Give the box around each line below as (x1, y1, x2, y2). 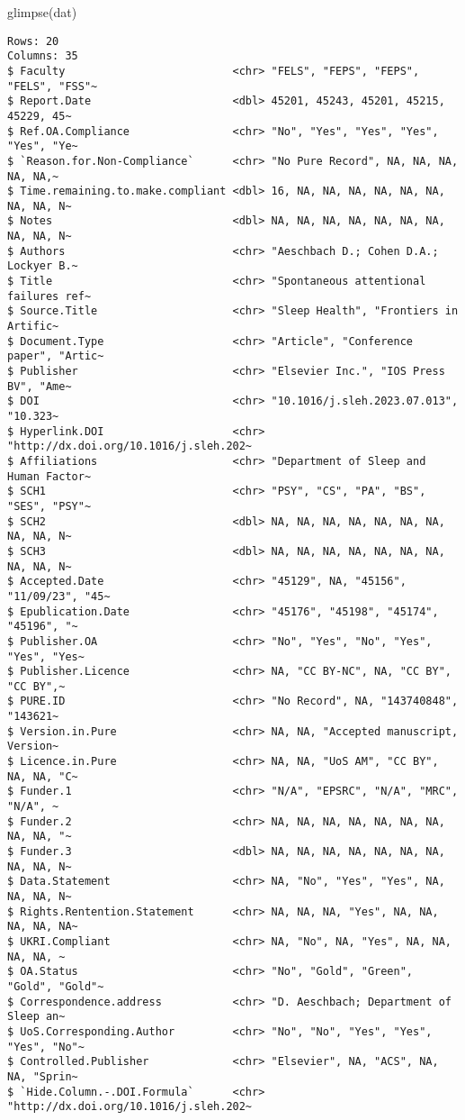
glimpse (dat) (7, 3, 77, 21)
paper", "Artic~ (7, 350, 104, 363)
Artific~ (7, 320, 59, 333)
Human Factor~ (7, 469, 92, 483)
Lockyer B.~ (7, 260, 78, 273)
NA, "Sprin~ (7, 1070, 78, 1083)
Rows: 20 (7, 34, 59, 48)
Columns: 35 (7, 50, 78, 63)
